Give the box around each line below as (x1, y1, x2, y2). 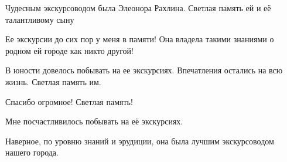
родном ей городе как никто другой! (5, 44, 134, 56)
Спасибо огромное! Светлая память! (5, 95, 133, 107)
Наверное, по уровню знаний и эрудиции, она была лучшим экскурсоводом (5, 134, 274, 147)
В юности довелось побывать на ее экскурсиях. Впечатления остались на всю (5, 64, 283, 76)
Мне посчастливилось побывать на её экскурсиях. (5, 115, 183, 127)
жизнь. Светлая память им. (5, 75, 101, 87)
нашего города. (5, 146, 59, 158)
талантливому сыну (5, 13, 74, 25)
